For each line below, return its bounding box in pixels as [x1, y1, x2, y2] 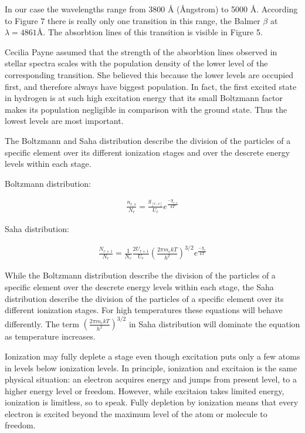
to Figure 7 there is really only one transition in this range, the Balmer [5, 14, 260, 26]
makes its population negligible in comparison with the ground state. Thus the [5, 103, 287, 115]
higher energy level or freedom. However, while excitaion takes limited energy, [5, 384, 284, 397]
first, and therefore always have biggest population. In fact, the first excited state [5, 80, 297, 92]
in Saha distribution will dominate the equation [128, 317, 300, 330]
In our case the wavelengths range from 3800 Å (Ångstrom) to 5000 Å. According [5, 3, 298, 15]
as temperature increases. [5, 330, 96, 343]
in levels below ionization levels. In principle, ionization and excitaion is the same [5, 361, 297, 374]
